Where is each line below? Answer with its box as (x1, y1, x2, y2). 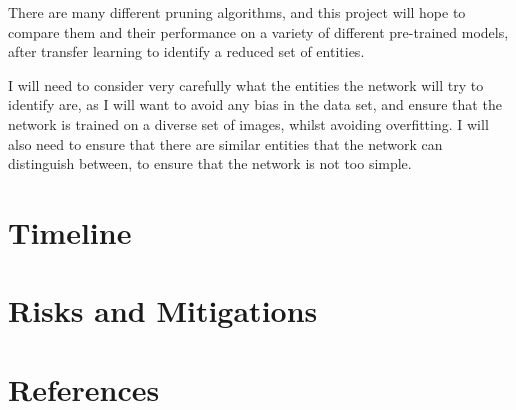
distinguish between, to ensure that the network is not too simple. (8, 153, 412, 174)
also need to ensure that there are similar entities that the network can (8, 133, 443, 154)
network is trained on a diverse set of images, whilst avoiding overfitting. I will (8, 113, 489, 134)
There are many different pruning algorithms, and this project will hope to (8, 2, 466, 22)
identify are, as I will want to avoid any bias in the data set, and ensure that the (8, 94, 502, 115)
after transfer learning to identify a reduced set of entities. (8, 41, 365, 62)
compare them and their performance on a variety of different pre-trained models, (8, 21, 509, 42)
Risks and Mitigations (8, 290, 318, 331)
